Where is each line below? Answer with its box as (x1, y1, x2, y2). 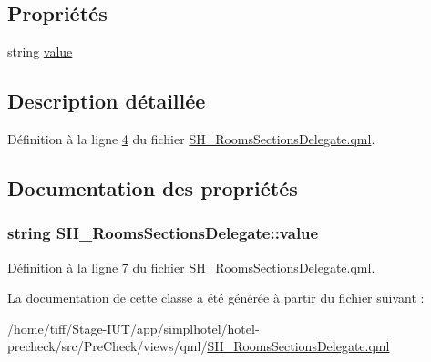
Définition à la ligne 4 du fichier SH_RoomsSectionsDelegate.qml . (7, 129, 375, 148)
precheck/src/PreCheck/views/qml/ (7, 336, 208, 356)
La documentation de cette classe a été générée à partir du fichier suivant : (7, 288, 425, 307)
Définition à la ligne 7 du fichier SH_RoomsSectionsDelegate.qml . (7, 257, 375, 276)
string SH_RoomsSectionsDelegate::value (7, 222, 319, 244)
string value (7, 42, 73, 61)
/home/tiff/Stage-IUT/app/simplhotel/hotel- (7, 318, 260, 337)
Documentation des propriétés (7, 173, 298, 202)
